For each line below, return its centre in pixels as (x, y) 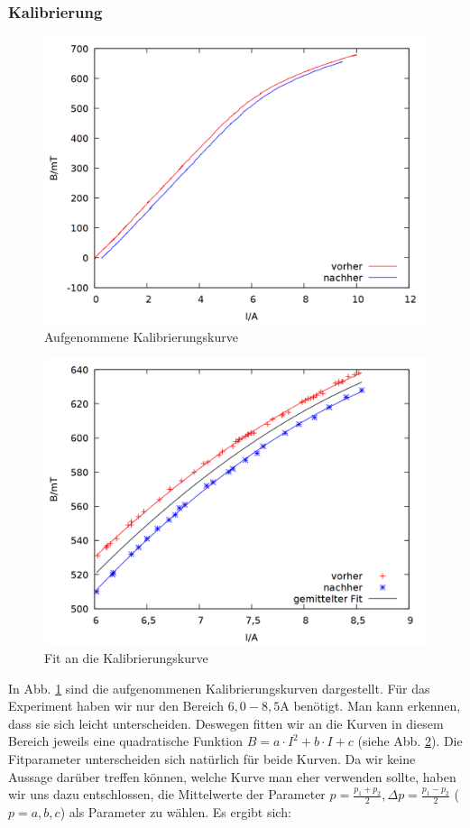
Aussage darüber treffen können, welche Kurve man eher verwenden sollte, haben (232, 776)
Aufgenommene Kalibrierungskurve (141, 336)
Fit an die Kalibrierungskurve (126, 658)
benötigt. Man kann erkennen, (377, 706)
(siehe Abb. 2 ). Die (410, 741)
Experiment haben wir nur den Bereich (116, 706)
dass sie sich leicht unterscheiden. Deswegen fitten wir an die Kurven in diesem (226, 723)
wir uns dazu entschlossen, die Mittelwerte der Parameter (167, 794)
